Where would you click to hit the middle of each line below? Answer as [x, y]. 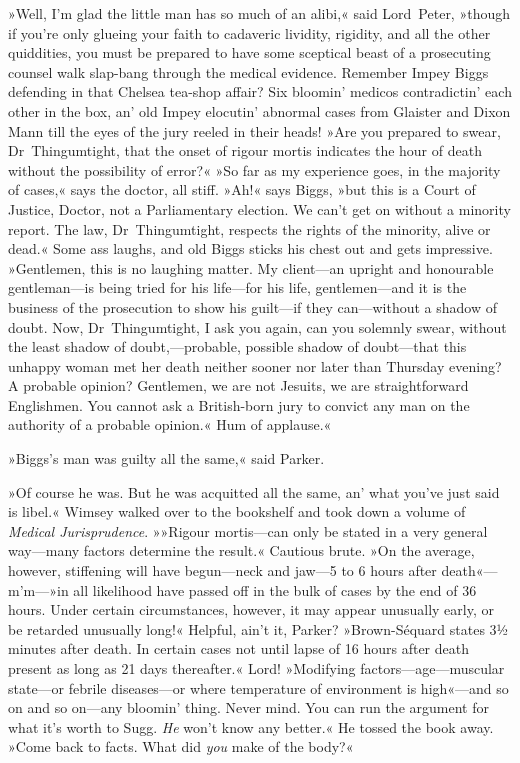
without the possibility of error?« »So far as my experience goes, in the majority [254, 169]
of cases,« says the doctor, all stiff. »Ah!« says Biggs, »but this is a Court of [242, 189]
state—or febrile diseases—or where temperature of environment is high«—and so [258, 687]
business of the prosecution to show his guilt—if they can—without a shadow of [253, 306]
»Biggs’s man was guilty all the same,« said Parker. [166, 458]
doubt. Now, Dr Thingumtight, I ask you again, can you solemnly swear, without [257, 326]
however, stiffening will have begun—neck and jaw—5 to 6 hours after [222, 570]
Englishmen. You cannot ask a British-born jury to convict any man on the [239, 404]
